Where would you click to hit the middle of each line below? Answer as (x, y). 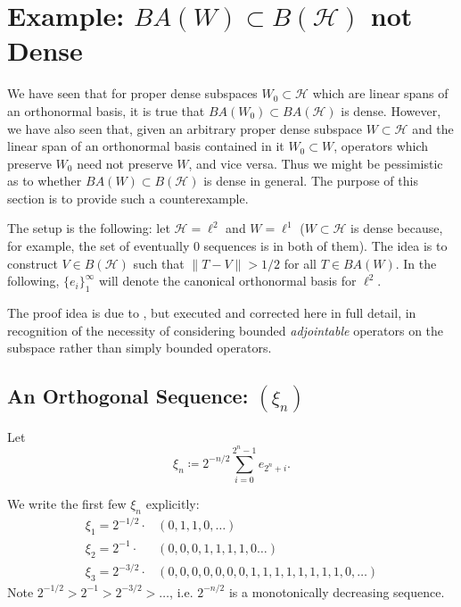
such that (159, 263)
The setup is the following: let (89, 228)
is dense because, (397, 228)
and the (433, 128)
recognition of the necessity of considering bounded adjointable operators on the (226, 330)
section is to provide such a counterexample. (128, 198)
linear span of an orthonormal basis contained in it (146, 146)
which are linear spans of (380, 93)
